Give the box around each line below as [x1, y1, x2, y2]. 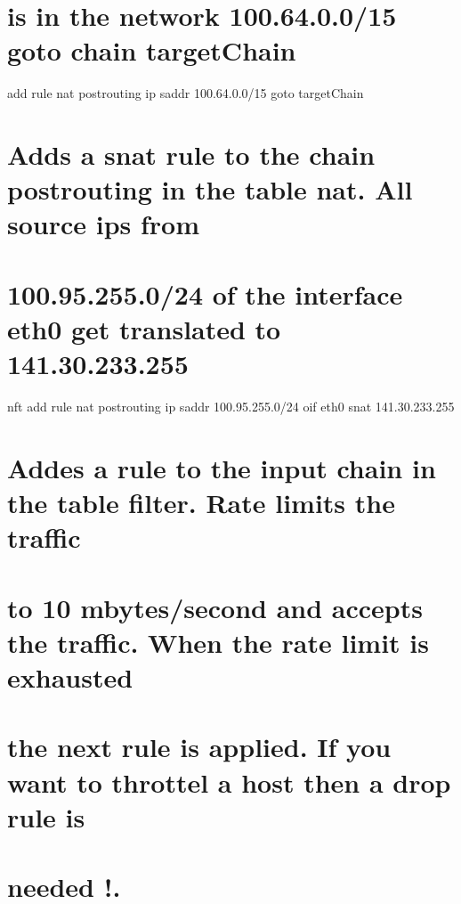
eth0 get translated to [7, 311, 281, 347]
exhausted [7, 659, 133, 696]
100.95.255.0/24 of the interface [7, 275, 403, 312]
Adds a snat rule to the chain [7, 136, 376, 173]
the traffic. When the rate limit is [7, 623, 429, 660]
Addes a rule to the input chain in [7, 449, 436, 485]
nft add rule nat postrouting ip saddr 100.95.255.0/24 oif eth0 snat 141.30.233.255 [7, 397, 455, 416]
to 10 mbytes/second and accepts [7, 589, 423, 625]
